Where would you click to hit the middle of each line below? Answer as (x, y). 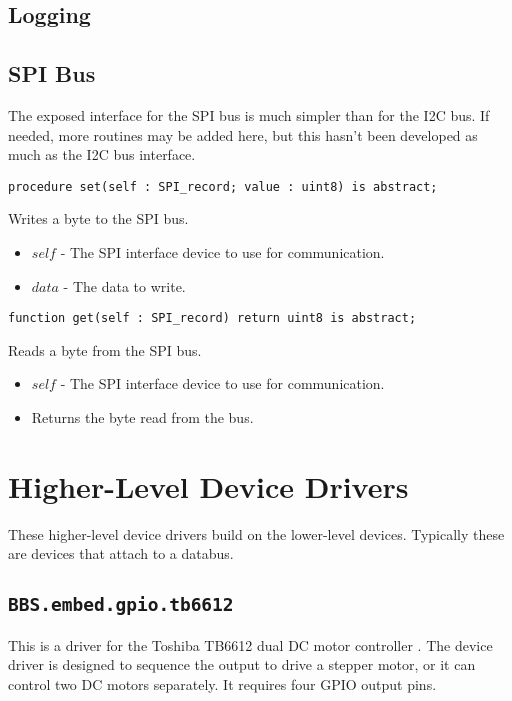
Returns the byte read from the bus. (142, 417)
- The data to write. (124, 285)
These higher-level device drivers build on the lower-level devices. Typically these (256, 533)
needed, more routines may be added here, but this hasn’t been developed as (243, 134)
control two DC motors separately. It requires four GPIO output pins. (222, 683)
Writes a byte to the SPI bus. (98, 218)
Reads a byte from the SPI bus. (105, 349)
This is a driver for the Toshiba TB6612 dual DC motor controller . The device (250, 644)
